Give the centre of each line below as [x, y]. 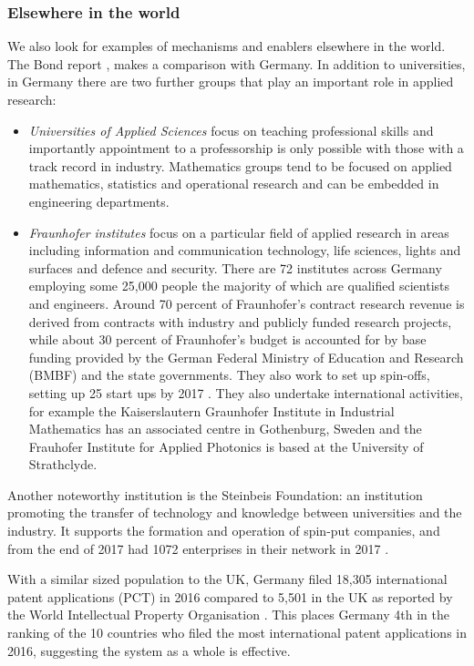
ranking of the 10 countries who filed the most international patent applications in [237, 633]
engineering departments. [99, 201]
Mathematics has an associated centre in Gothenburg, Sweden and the [225, 429]
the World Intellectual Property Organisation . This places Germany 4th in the [228, 615]
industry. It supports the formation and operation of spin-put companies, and [224, 531]
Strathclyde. [63, 464]
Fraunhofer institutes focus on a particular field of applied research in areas [239, 232]
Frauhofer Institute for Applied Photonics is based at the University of [226, 446]
